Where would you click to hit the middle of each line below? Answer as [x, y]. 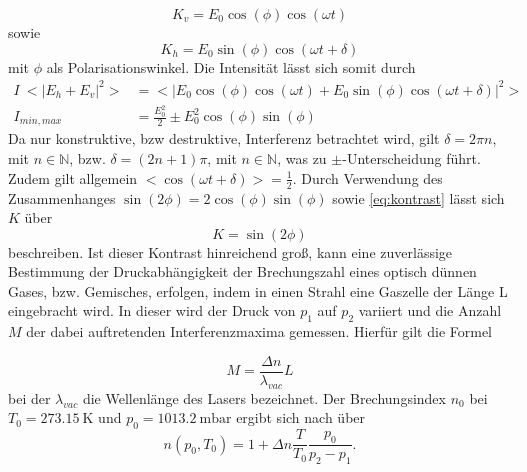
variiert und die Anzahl [430, 310]
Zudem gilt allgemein [73, 177]
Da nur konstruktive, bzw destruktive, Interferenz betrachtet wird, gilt [224, 138]
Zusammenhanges [62, 197]
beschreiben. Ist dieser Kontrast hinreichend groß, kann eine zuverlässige [230, 251]
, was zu [302, 158]
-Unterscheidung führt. [411, 158]
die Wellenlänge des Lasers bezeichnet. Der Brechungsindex [264, 397]
